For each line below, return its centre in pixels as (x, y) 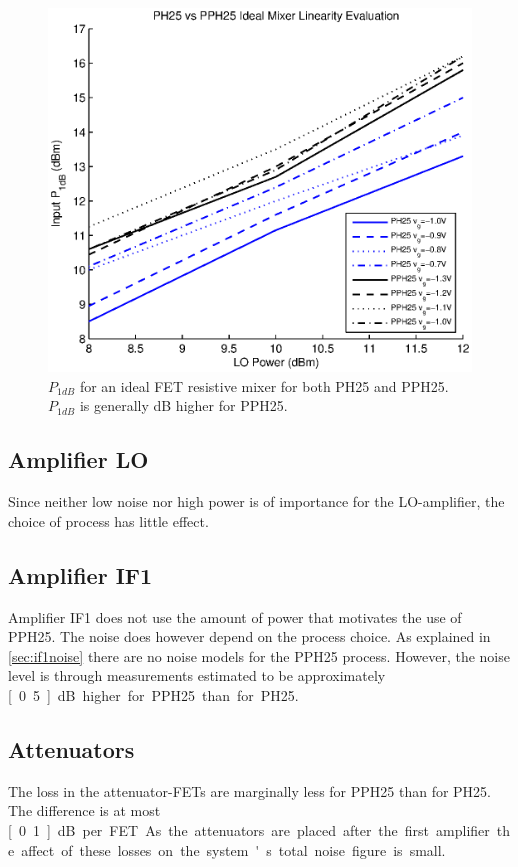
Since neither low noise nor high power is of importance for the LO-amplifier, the (256, 501)
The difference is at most (84, 810)
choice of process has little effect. (108, 520)
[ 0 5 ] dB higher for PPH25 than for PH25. (153, 695)
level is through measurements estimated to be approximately (197, 675)
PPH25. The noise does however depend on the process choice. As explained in (249, 636)
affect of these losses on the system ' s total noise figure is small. (233, 849)
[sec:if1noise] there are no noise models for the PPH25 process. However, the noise (259, 655)
